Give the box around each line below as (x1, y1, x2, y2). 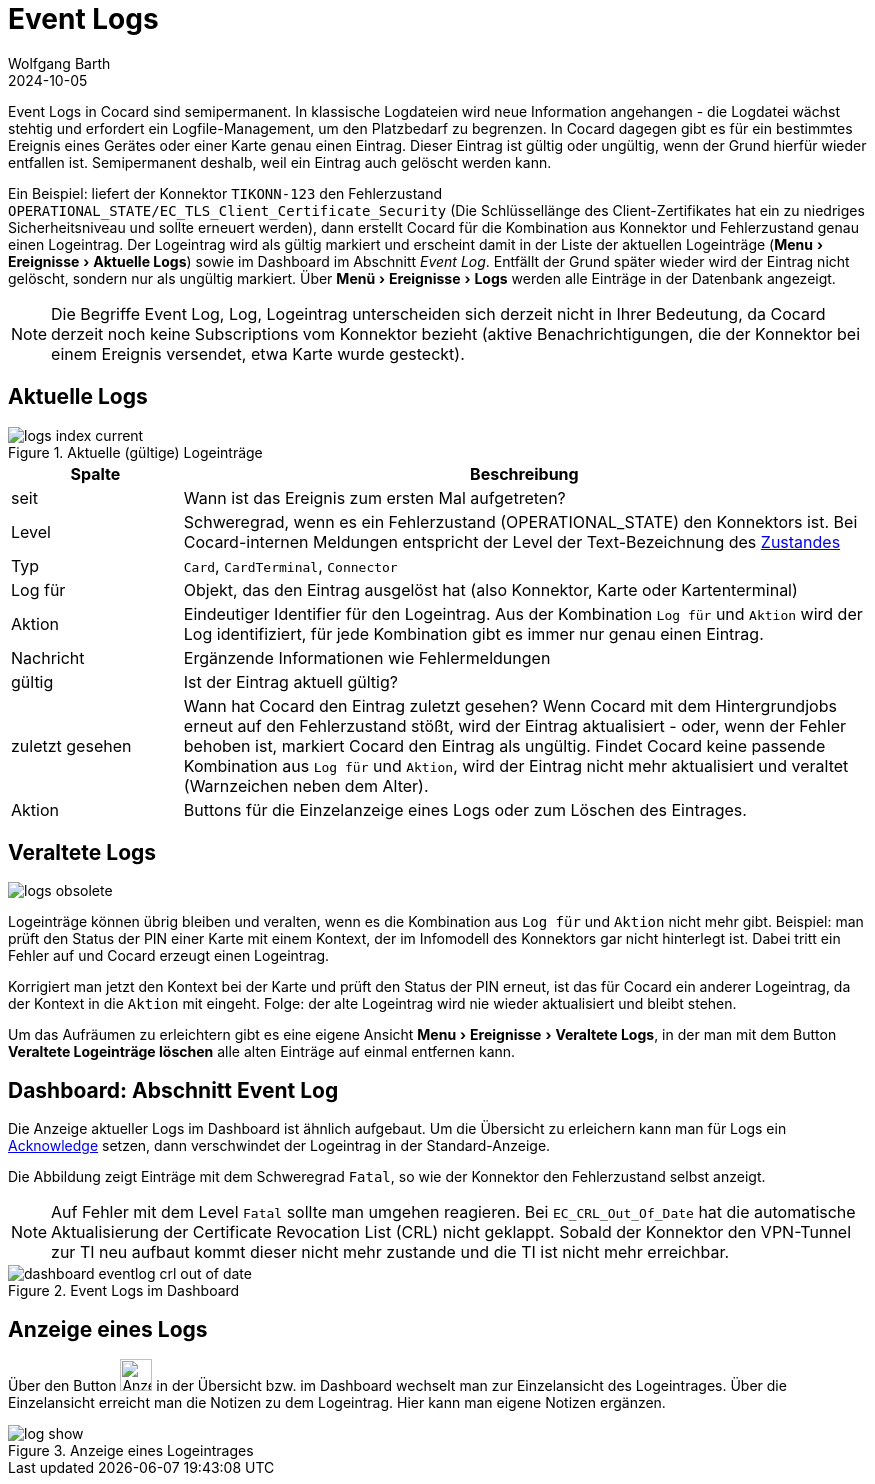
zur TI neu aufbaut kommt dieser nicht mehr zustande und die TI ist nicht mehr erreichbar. (51, 1242, 730, 1263)
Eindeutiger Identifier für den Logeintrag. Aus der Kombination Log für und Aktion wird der (183, 603, 863, 624)
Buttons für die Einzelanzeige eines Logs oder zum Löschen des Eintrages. (183, 799, 747, 820)
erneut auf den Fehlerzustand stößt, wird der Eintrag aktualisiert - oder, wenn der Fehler (183, 715, 847, 736)
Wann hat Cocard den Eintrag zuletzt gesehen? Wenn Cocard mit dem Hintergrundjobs (183, 695, 837, 716)
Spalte (70, 463, 121, 484)
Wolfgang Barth (8, 54, 111, 72)
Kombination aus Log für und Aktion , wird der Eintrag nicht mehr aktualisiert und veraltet (183, 755, 849, 776)
